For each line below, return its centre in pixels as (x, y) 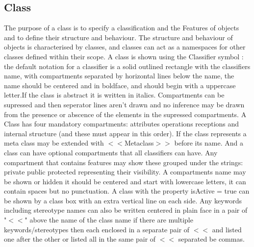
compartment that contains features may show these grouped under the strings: (124, 162)
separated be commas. (211, 239)
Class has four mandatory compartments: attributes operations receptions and (122, 124)
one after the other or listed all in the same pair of (80, 239)
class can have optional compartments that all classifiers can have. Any (111, 152)
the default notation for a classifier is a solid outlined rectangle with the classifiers (127, 66)
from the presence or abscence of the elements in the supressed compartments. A (125, 114)
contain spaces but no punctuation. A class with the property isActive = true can (127, 191)
